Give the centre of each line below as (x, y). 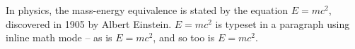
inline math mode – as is (59, 37)
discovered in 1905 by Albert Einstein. (89, 23)
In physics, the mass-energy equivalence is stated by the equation (147, 10)
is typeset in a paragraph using (283, 23)
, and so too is (184, 37)
